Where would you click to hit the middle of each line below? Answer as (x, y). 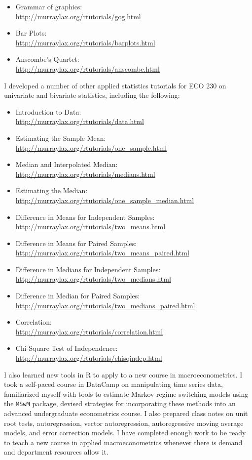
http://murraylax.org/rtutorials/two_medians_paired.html (105, 305)
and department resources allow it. (56, 452)
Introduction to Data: (48, 111)
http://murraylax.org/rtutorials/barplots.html (85, 42)
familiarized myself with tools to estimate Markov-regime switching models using (126, 394)
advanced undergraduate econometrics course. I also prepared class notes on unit (126, 413)
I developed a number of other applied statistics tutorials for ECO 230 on (115, 85)
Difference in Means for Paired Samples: (76, 243)
